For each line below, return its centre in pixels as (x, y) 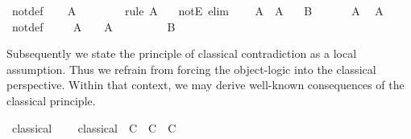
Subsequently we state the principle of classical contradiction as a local (182, 53)
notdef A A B (93, 26)
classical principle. (51, 100)
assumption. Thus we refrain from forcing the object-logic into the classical (191, 69)
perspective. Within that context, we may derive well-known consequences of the (205, 85)
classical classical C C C (94, 127)
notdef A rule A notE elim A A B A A (197, 10)
